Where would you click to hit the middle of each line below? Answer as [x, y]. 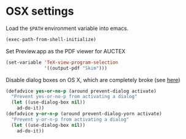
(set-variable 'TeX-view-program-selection [62, 62]
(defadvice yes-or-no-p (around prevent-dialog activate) [81, 91]
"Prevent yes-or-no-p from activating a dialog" [74, 97]
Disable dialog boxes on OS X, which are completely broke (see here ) [93, 80]
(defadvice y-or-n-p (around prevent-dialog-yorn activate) [84, 114]
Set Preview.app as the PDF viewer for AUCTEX [66, 51]
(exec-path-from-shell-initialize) [51, 39]
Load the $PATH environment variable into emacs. [67, 28]
